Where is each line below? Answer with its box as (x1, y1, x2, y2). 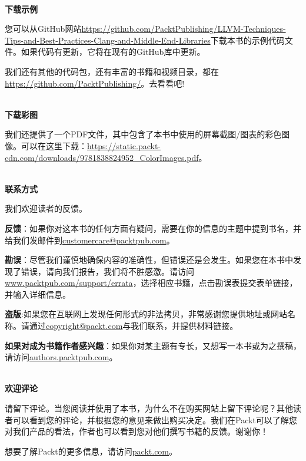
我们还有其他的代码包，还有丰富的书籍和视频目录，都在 (5, 65, 219, 77)
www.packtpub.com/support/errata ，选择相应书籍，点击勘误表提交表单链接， (5, 276, 298, 289)
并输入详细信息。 (5, 288, 71, 300)
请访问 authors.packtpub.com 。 (5, 351, 118, 363)
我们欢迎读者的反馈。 (5, 202, 87, 215)
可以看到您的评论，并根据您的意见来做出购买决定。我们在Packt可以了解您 (12, 413, 297, 426)
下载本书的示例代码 (210, 34, 285, 46)
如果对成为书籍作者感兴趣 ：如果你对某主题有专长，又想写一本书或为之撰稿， (5, 339, 301, 351)
